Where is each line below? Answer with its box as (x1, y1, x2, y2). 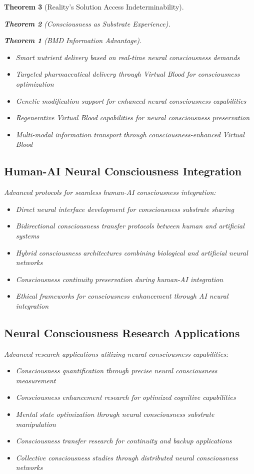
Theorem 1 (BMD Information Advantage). (4, 35, 142, 46)
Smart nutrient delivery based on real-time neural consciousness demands (15, 52, 240, 62)
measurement (15, 375, 56, 385)
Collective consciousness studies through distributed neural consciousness (15, 452, 238, 462)
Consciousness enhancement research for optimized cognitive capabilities (15, 392, 236, 402)
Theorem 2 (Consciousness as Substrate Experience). (4, 18, 170, 29)
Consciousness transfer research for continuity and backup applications (15, 435, 232, 446)
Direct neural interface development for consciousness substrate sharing (15, 203, 234, 214)
